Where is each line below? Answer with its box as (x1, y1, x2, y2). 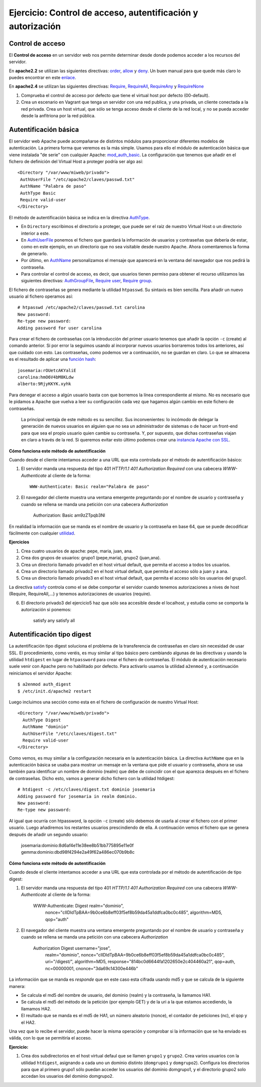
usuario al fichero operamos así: (9, 293, 73, 299)
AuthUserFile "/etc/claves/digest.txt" (22, 730, 117, 736)
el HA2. (21, 1019, 36, 1025)
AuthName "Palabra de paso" (20, 183, 87, 189)
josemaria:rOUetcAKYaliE (17, 368, 76, 373)
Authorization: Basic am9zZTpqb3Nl (33, 512, 105, 519)
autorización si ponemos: (21, 606, 72, 612)
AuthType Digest (22, 717, 61, 723)
